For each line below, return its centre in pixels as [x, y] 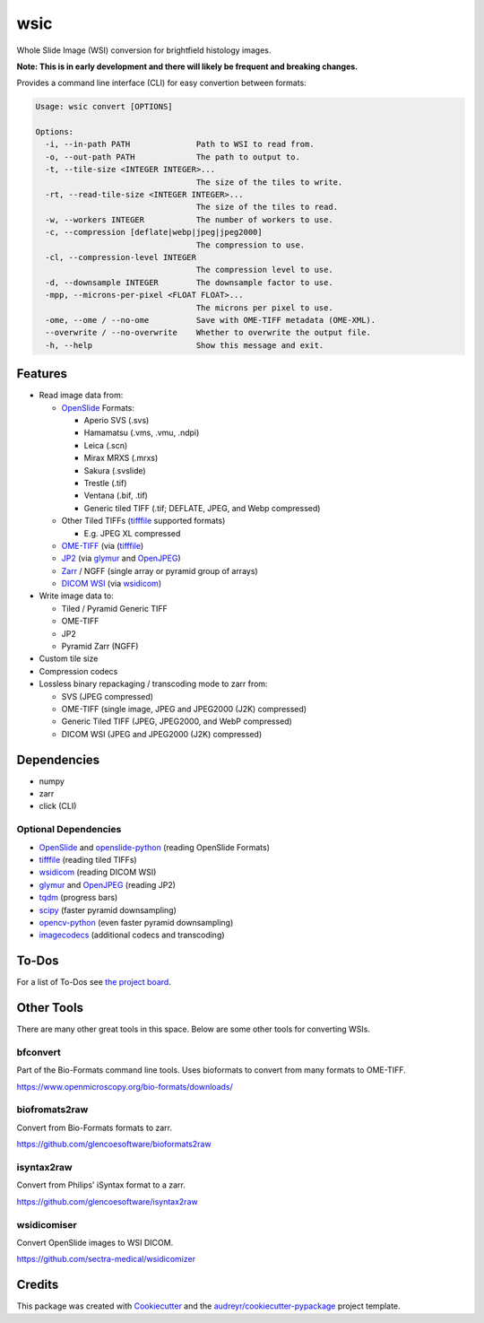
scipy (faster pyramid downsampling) [108, 910]
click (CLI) [58, 806]
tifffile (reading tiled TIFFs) [88, 860]
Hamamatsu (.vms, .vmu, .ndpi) [142, 433]
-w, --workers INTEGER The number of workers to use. [189, 219]
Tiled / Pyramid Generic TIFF [114, 608]
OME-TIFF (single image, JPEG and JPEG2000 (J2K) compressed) [184, 709]
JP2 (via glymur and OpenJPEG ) [121, 558]
